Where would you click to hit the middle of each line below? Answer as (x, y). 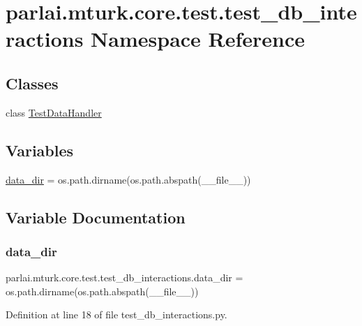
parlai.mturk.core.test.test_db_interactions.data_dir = (125, 277)
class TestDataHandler (54, 112)
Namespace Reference (198, 39)
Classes (32, 83)
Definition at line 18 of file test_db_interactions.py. (116, 314)
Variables (40, 150)
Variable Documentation (96, 217)
